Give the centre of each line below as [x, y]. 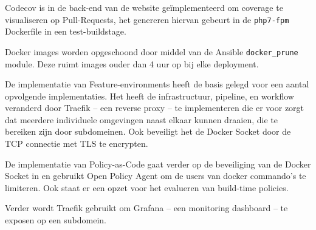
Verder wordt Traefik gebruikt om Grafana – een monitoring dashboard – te [146, 208]
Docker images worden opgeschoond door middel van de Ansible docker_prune [152, 51]
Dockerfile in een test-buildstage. [66, 31]
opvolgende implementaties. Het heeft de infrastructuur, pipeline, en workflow [149, 96]
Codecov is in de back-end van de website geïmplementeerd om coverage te [144, 7]
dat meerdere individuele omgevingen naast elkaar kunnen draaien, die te [142, 119]
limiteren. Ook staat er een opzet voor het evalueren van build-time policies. [147, 187]
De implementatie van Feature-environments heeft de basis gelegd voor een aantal [157, 84]
